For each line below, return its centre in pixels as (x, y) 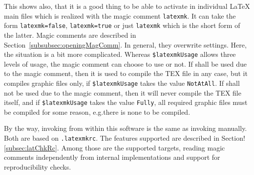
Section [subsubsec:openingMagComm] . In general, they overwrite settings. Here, (125, 44)
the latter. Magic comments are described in (70, 35)
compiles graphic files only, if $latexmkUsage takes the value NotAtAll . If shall (122, 83)
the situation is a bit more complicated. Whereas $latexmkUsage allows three (120, 54)
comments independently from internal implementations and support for (112, 157)
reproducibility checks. (38, 166)
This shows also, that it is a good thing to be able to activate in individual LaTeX (127, 6)
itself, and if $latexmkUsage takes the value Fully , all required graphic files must (126, 102)
